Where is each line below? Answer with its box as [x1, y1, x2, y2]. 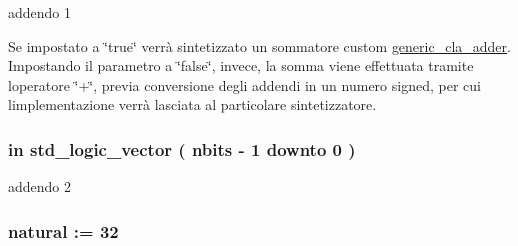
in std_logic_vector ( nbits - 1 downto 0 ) [8, 136, 356, 161]
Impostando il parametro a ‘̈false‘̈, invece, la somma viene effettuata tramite [8, 55, 474, 76]
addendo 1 [8, 2, 72, 22]
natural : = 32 [8, 218, 119, 243]
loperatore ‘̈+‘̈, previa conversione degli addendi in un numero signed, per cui [8, 74, 481, 95]
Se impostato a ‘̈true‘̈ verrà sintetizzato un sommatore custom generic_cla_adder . [8, 35, 511, 56]
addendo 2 [8, 176, 72, 197]
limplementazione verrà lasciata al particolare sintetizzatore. [8, 94, 377, 115]
